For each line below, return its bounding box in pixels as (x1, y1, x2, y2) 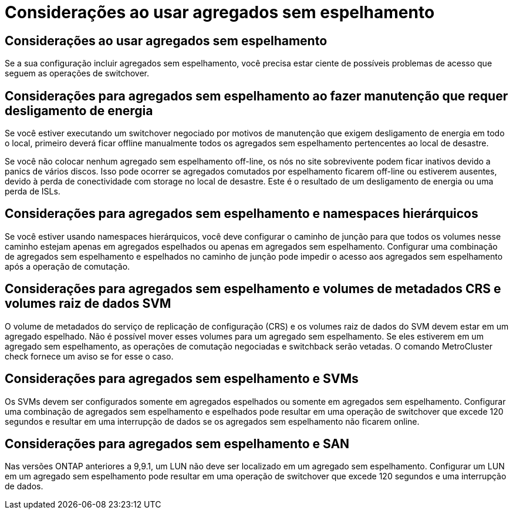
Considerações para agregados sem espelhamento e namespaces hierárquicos (5, 206, 478, 221)
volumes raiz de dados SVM (5, 296, 171, 311)
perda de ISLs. (5, 186, 60, 197)
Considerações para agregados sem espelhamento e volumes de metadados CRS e (5, 281, 501, 297)
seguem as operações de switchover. (5, 68, 150, 79)
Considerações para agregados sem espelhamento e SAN (5, 436, 350, 451)
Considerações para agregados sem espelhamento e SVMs (5, 371, 359, 387)
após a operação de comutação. (5, 261, 130, 271)
